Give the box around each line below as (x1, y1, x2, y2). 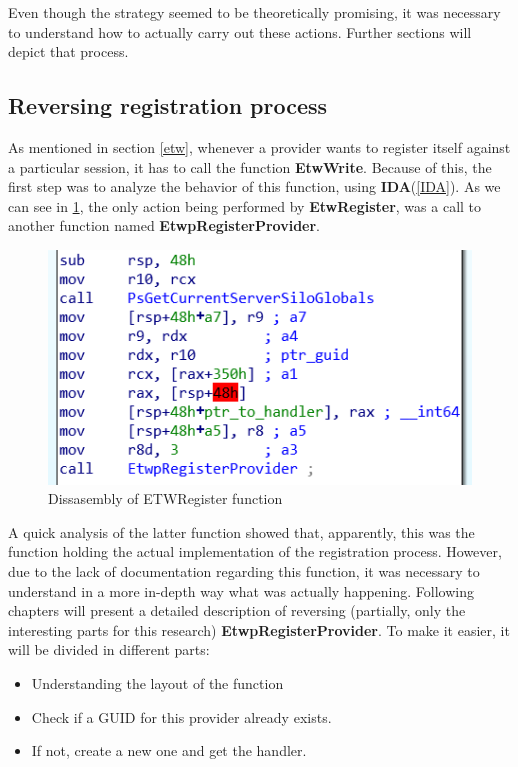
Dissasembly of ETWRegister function (48, 488, 283, 509)
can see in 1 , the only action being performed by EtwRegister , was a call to (8, 195, 482, 216)
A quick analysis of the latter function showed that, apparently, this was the (8, 521, 475, 542)
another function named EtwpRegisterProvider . (8, 215, 320, 236)
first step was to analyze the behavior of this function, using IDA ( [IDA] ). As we (8, 176, 501, 197)
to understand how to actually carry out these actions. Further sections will (8, 21, 472, 42)
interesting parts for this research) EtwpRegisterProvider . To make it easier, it (8, 619, 510, 640)
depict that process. (8, 41, 129, 62)
